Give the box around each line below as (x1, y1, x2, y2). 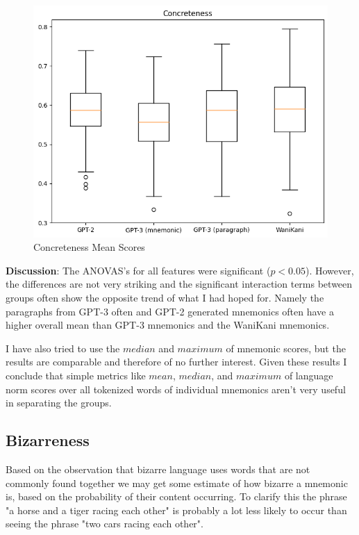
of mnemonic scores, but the (226, 340, 346, 355)
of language (284, 368, 333, 382)
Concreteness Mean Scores (33, 240, 145, 254)
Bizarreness (6, 429, 90, 451)
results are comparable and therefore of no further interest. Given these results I (6, 354, 347, 369)
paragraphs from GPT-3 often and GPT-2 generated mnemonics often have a (6, 304, 335, 318)
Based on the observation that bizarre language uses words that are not (6, 461, 310, 476)
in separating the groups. (6, 395, 112, 410)
